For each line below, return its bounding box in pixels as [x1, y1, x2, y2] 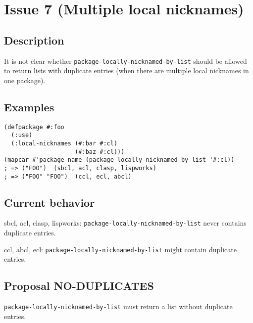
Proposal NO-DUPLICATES [4, 278, 154, 293]
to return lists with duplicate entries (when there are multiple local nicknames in [4, 65, 249, 76]
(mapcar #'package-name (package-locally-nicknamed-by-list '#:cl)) [4, 156, 235, 164]
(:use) [11, 132, 33, 139]
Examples [4, 99, 54, 114]
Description [4, 32, 64, 47]
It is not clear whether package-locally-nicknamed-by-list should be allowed [4, 55, 247, 66]
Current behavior [4, 194, 95, 210]
